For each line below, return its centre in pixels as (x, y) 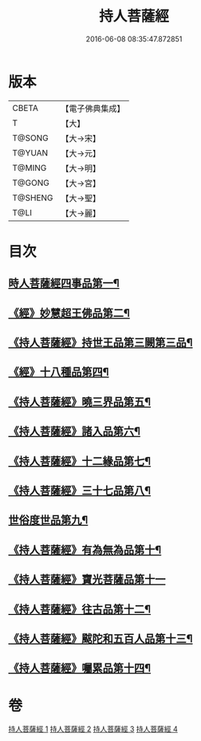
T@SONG (31, 138)
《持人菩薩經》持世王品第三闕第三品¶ (100, 343)
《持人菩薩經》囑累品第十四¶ (80, 668)
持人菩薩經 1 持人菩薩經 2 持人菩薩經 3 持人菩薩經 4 (93, 729)
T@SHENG (33, 198)
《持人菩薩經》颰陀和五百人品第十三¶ (100, 639)
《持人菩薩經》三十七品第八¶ (80, 491)
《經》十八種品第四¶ (59, 372)
